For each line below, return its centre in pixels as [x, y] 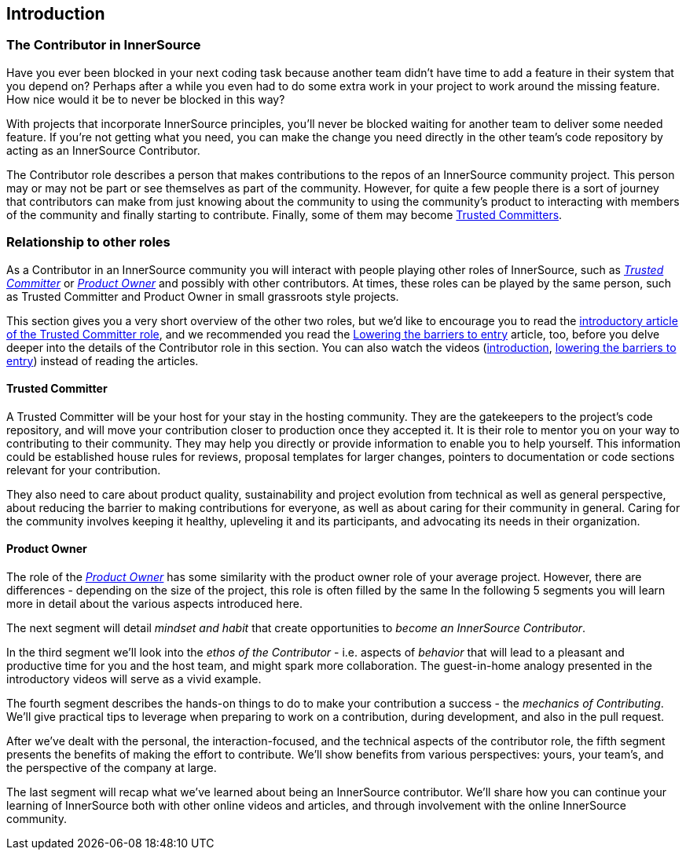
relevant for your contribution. [84, 470]
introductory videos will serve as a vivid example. [134, 679]
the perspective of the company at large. [112, 767]
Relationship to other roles [88, 242]
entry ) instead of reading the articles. [103, 360]
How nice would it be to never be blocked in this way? [146, 99]
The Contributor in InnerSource [104, 45]
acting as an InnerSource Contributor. [103, 150]
